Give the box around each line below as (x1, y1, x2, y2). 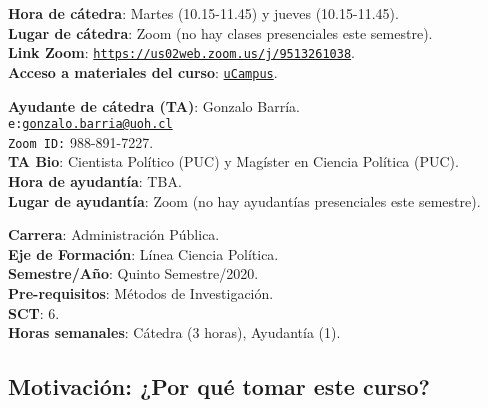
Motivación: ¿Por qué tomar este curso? (8, 371, 431, 402)
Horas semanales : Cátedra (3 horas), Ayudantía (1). (8, 322, 341, 343)
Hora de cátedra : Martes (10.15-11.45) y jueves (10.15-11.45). (8, 3, 399, 23)
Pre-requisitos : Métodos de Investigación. (8, 282, 274, 303)
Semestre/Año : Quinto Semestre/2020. (8, 263, 259, 284)
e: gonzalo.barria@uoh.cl (8, 117, 173, 132)
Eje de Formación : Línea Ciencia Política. (8, 243, 279, 264)
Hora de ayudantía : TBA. (8, 171, 182, 191)
